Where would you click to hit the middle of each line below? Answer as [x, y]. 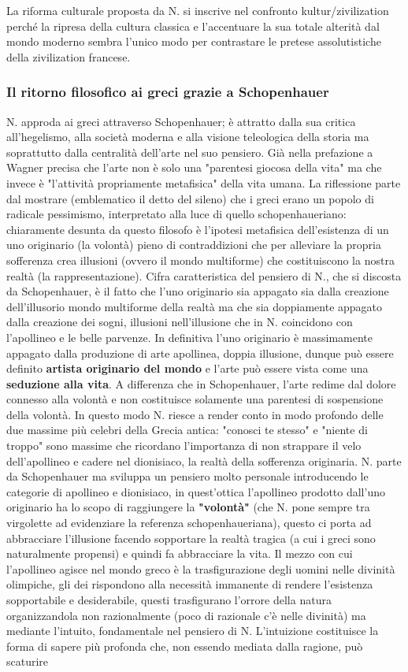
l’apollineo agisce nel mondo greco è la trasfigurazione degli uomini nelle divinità [201, 568]
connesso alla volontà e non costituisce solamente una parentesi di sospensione [195, 399]
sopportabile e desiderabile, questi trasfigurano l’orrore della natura [169, 600]
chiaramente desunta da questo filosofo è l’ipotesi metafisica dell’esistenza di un [198, 229]
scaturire [28, 661]
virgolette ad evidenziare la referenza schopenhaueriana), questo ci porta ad [189, 523]
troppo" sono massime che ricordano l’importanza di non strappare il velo [184, 446]
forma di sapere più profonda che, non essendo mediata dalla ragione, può [185, 646]
